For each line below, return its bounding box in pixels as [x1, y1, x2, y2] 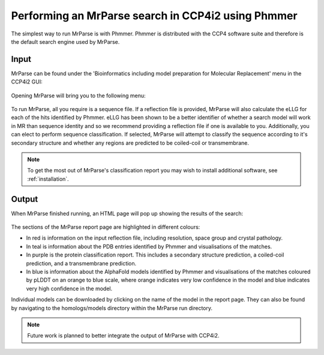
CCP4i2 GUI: [11, 78, 43, 85]
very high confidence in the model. [26, 285, 113, 292]
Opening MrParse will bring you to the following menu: [11, 92, 146, 99]
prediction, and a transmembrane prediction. [26, 259, 137, 267]
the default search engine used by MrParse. [11, 38, 120, 45]
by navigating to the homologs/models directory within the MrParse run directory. [11, 304, 213, 312]
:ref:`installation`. [27, 175, 69, 183]
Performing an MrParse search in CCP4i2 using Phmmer [11, 9, 298, 22]
